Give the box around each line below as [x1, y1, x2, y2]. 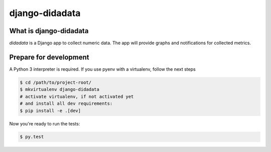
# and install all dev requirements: [20, 101, 113, 106]
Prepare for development [9, 53, 89, 61]
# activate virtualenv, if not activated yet [20, 93, 134, 99]
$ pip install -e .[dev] [20, 108, 81, 113]
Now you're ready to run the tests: [9, 120, 80, 126]
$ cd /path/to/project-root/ [20, 79, 92, 85]
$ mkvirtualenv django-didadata [20, 87, 100, 92]
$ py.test [20, 134, 44, 140]
